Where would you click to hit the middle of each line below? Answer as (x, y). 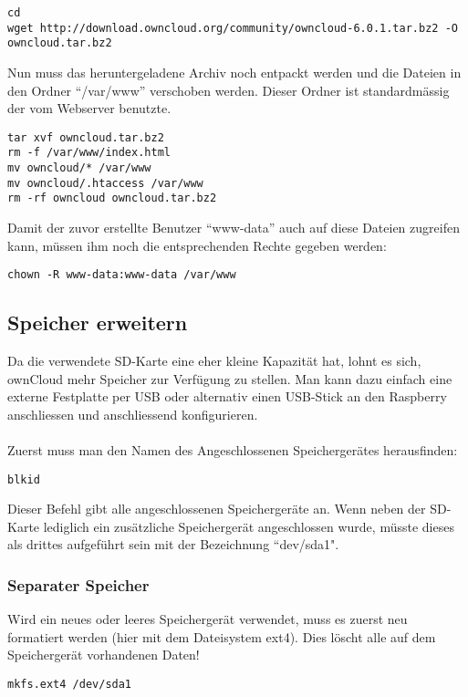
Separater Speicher (78, 585)
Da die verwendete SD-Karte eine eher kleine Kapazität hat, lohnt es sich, (214, 361)
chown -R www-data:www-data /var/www (122, 275)
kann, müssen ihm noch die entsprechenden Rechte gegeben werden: (197, 245)
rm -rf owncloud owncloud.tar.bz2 (112, 198)
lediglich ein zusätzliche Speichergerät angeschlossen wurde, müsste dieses (249, 526)
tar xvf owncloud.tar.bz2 (86, 137)
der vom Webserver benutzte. (89, 108)
